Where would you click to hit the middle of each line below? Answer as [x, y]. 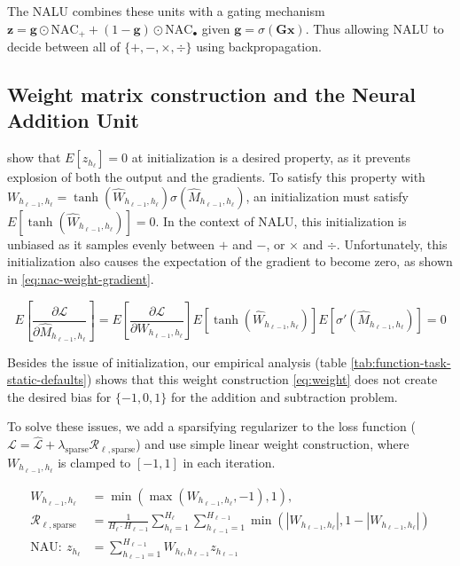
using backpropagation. [259, 47]
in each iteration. [229, 463]
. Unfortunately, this [392, 244]
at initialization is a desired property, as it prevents [271, 157]
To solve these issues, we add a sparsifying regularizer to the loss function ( [211, 426]
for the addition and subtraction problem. [285, 396]
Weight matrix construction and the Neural [211, 94]
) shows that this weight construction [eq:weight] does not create [262, 379]
